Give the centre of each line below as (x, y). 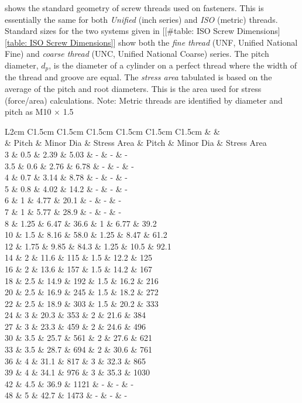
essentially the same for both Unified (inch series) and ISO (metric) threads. (141, 19)
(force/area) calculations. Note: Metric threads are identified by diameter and (144, 100)
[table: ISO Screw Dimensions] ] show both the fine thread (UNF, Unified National (151, 42)
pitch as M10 (28, 112)
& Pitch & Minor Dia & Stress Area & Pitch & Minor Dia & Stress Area (136, 143)
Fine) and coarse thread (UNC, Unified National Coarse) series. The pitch (137, 54)
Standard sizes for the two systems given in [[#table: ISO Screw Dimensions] (143, 31)
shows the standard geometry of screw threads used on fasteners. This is (134, 8)
